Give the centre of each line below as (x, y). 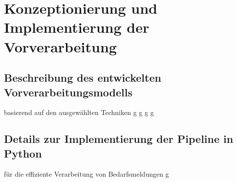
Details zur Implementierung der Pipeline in (119, 139)
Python (23, 153)
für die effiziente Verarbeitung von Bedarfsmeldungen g (86, 173)
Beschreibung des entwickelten (83, 78)
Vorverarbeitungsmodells (68, 92)
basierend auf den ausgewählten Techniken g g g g (79, 112)
